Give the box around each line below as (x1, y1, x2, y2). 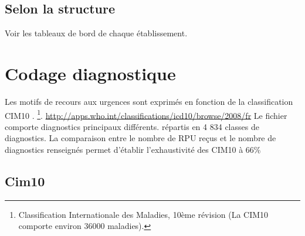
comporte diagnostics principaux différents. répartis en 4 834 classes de (5, 120, 259, 132)
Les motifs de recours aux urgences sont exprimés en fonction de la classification (5, 95, 293, 107)
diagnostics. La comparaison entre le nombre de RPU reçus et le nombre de (5, 132, 276, 144)
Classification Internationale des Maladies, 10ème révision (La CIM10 (18, 208, 269, 220)
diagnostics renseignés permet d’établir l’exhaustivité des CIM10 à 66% (5, 143, 261, 155)
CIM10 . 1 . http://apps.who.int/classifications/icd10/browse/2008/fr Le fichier (5, 107, 287, 121)
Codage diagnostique (5, 61, 176, 85)
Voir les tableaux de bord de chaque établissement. (5, 27, 188, 39)
